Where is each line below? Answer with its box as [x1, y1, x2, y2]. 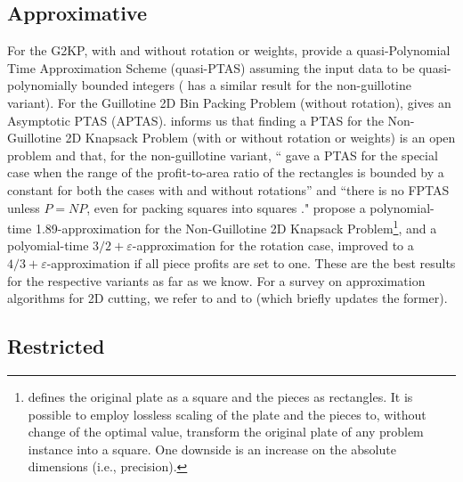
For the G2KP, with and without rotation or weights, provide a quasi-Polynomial [7, 41, 451, 60]
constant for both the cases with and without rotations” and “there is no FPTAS [7, 180, 450, 199]
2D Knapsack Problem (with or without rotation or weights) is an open [65, 128, 456, 147]
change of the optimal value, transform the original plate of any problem [28, 422, 424, 441]
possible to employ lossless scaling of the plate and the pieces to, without [28, 404, 426, 423]
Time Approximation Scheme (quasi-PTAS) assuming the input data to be [7, 58, 415, 77]
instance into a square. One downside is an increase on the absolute [28, 439, 396, 458]
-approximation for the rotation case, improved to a [132, 236, 414, 255]
